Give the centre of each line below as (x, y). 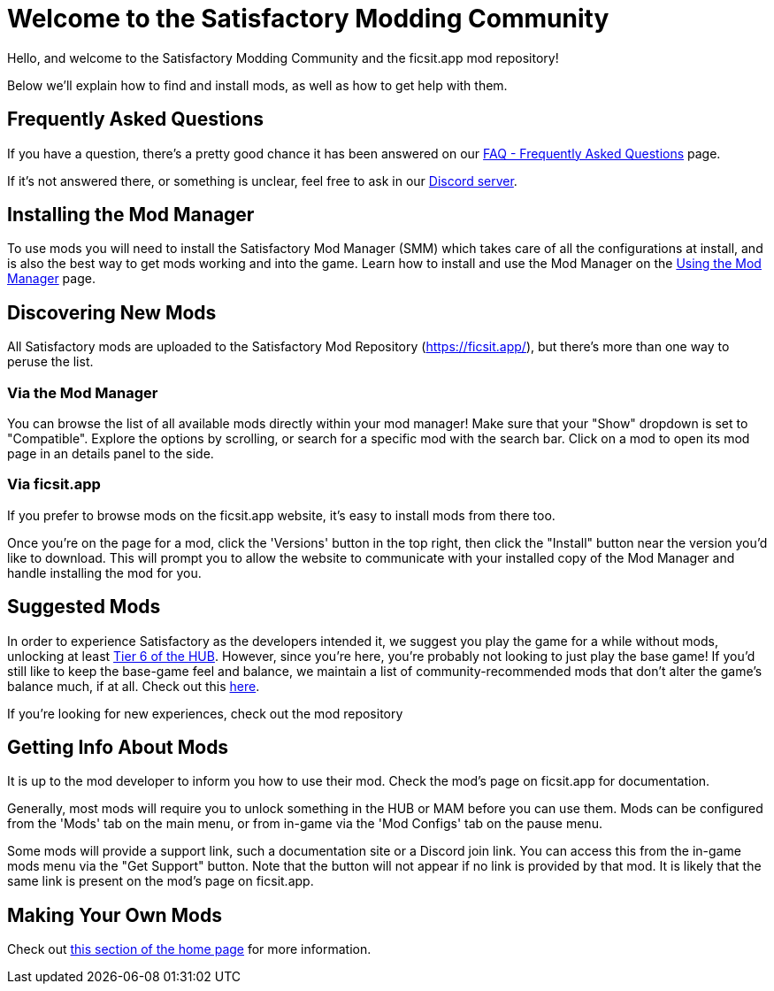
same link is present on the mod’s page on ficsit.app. (161, 881)
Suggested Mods (84, 607)
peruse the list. (50, 362)
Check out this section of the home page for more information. (189, 949)
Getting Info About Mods (118, 748)
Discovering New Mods (112, 312)
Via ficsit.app (54, 484)
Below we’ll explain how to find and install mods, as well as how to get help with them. (257, 85)
